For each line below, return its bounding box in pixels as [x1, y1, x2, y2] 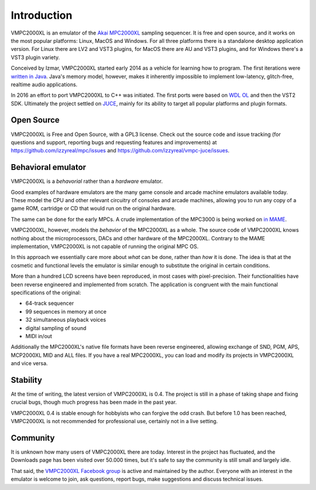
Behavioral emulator [11, 162, 87, 172]
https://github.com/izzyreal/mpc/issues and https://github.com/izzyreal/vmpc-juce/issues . [11, 147, 230, 154]
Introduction [11, 9, 73, 22]
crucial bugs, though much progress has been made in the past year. [11, 399, 177, 406]
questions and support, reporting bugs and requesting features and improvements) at [11, 138, 217, 146]
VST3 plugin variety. [11, 53, 60, 61]
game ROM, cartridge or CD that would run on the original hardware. [11, 205, 176, 212]
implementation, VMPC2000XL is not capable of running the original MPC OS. [11, 243, 199, 250]
